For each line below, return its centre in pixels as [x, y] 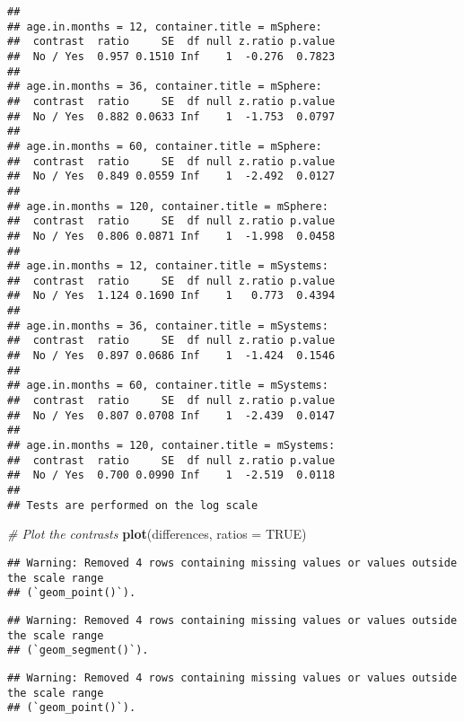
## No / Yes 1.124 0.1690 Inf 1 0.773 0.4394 [171, 296]
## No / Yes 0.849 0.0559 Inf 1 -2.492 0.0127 [171, 176]
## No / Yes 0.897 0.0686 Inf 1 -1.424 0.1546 [171, 356]
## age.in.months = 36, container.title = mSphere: [165, 87]
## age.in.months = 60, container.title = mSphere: [165, 146]
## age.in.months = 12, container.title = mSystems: [168, 266]
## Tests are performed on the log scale [133, 505]
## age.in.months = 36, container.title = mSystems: [168, 325]
